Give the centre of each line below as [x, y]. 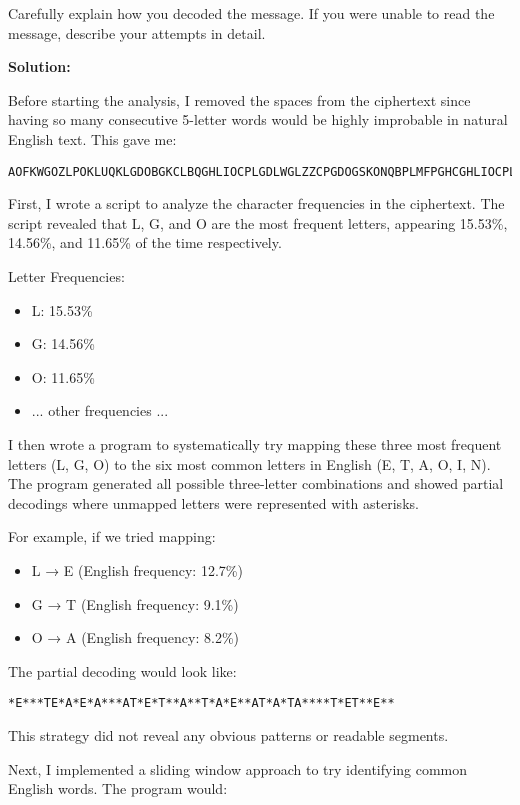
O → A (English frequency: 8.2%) [135, 637]
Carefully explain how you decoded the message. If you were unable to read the [251, 13]
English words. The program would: [118, 788]
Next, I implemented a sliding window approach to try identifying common [238, 768]
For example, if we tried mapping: [112, 536]
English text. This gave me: [92, 138]
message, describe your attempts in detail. [137, 32]
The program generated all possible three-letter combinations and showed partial [256, 483]
